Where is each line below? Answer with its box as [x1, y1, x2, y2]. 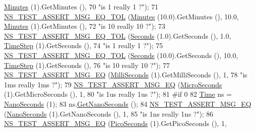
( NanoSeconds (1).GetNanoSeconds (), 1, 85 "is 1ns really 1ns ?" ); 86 [4, 108, 213, 119]
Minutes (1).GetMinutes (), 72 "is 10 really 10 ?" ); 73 [4, 21, 166, 31]
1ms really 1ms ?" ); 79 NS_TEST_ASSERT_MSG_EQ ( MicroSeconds [4, 79, 222, 89]
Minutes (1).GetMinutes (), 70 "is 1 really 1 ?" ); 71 [4, 1, 159, 11]
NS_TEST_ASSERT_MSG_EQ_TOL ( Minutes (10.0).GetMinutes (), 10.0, [4, 11, 239, 21]
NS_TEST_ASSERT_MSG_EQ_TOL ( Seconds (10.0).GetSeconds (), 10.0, [4, 50, 238, 60]
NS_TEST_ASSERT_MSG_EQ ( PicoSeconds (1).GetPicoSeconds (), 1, [4, 118, 227, 129]
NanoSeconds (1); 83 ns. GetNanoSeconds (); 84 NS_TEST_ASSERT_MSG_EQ [4, 98, 252, 109]
